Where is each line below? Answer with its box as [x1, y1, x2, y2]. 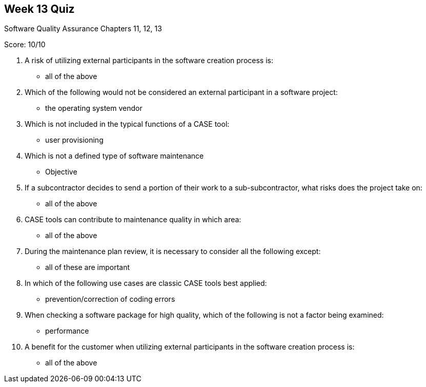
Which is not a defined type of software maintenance [25, 151, 204, 161]
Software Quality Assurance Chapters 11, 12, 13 [4, 24, 162, 33]
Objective [45, 167, 77, 177]
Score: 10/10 [4, 40, 46, 49]
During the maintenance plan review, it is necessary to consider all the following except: [25, 247, 321, 256]
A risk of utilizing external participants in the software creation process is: [25, 56, 273, 65]
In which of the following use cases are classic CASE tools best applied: [25, 279, 267, 288]
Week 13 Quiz [4, 3, 75, 15]
